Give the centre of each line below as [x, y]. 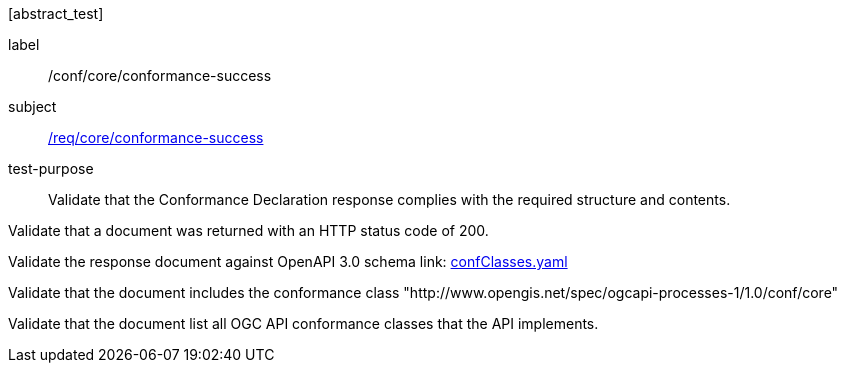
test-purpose [51, 168]
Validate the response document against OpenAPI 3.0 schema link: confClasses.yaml [288, 261]
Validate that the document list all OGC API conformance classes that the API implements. [303, 323]
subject [32, 106]
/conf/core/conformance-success [160, 75]
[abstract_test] [56, 13]
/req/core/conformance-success [156, 137]
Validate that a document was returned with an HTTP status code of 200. [248, 230]
